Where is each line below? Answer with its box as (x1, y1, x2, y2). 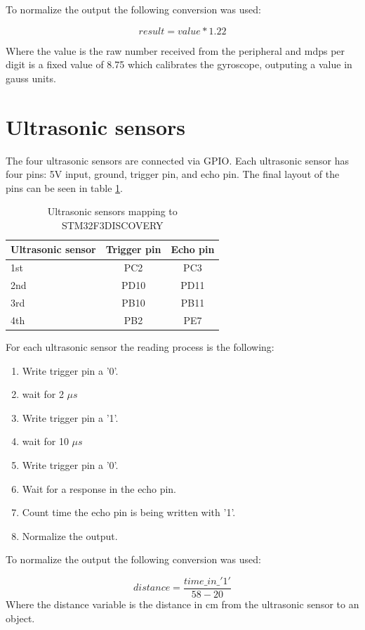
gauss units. (6, 70, 56, 85)
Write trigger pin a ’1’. (22, 410, 119, 425)
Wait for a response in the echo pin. (22, 481, 176, 496)
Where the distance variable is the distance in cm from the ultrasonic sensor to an (6, 596, 359, 611)
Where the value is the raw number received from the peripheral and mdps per (6, 43, 345, 58)
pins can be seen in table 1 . (6, 180, 123, 195)
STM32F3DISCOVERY (61, 217, 164, 232)
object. (6, 610, 35, 625)
